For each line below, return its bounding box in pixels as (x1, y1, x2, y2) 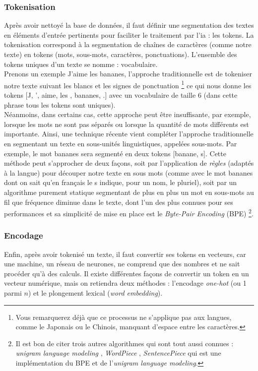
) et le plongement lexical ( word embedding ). (28, 288, 163, 298)
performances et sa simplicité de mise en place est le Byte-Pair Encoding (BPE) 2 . (4, 207, 254, 218)
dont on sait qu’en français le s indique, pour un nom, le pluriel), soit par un (4, 177, 237, 187)
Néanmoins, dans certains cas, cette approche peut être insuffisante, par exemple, (4, 109, 251, 120)
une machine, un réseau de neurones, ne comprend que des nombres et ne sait (4, 258, 240, 269)
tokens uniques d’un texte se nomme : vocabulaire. (4, 59, 158, 69)
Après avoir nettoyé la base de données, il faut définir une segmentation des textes (4, 20, 254, 30)
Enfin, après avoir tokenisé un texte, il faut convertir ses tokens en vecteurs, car (4, 248, 246, 259)
